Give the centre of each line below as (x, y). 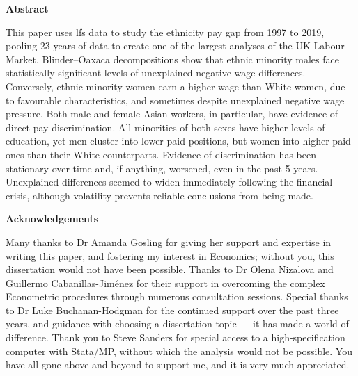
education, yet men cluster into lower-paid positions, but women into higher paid (178, 141)
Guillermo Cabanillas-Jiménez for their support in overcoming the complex (165, 283)
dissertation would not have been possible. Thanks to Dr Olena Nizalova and (170, 269)
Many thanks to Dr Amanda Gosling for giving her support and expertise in (169, 242)
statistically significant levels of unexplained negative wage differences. (156, 73)
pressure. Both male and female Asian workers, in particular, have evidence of (172, 114)
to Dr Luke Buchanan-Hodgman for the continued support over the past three (172, 310)
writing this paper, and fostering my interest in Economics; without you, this (170, 255)
